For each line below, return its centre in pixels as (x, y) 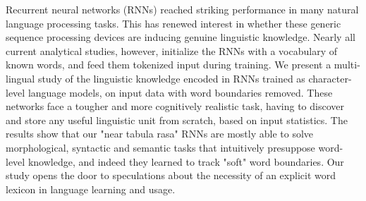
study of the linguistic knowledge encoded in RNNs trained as (171, 78)
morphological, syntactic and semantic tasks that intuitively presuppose (160, 147)
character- (330, 78)
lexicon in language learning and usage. (91, 189)
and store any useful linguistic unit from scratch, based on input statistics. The (177, 120)
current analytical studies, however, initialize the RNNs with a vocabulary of (171, 50)
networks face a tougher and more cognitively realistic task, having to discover (175, 106)
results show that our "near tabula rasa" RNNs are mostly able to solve (160, 134)
